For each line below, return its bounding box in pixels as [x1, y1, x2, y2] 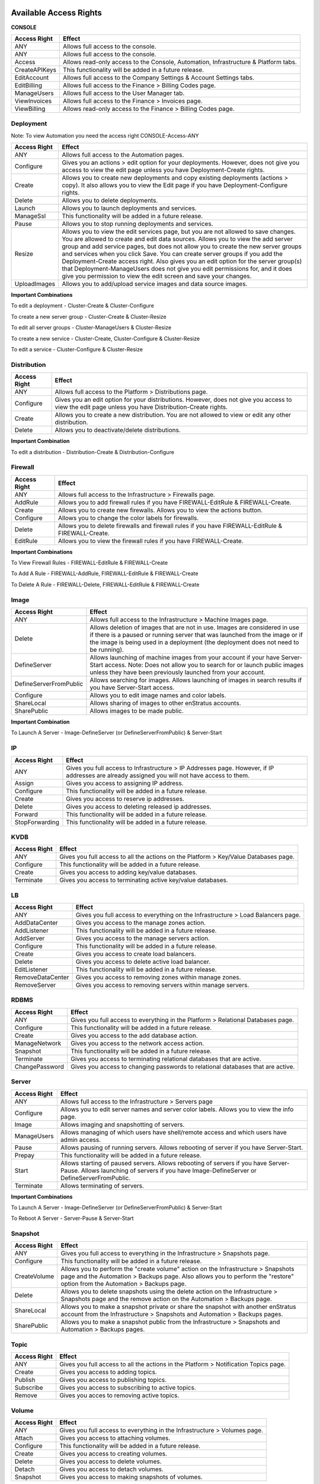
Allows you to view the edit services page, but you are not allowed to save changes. [62, 227, 296, 236]
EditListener [14, 965, 48, 974]
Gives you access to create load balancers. [75, 950, 196, 958]
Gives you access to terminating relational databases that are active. [70, 1054, 262, 1063]
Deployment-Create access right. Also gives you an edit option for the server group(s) [62, 257, 302, 265]
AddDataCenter [14, 919, 59, 927]
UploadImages [14, 280, 56, 288]
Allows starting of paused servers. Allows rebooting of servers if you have [60, 1159, 267, 1167]
